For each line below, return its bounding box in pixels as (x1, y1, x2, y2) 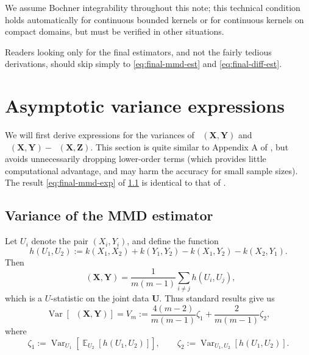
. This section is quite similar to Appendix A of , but (90, 140, 289, 153)
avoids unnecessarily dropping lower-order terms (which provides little (5, 152, 266, 165)
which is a (5, 292, 43, 304)
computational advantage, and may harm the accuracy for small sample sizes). (5, 164, 298, 177)
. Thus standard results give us (159, 292, 275, 304)
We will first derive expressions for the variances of (5, 128, 194, 141)
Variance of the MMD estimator (5, 206, 213, 225)
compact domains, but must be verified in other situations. (5, 25, 224, 38)
